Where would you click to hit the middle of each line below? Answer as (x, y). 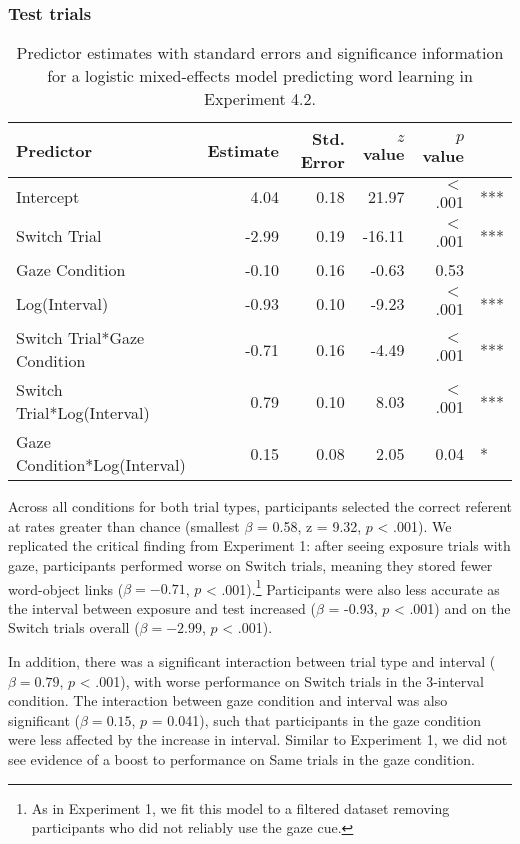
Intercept (48, 197)
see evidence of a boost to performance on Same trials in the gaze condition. (241, 759)
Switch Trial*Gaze (80, 338)
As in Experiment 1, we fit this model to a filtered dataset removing (240, 807)
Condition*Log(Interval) (101, 465)
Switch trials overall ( (74, 627)
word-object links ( (66, 588)
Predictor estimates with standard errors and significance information (260, 53)
